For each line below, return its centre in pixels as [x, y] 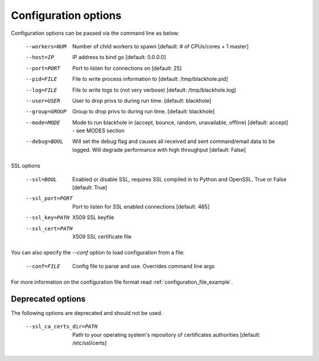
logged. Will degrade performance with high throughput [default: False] [159, 149]
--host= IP [40, 57]
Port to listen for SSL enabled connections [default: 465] [141, 206]
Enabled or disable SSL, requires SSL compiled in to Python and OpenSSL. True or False [179, 179]
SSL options [26, 166]
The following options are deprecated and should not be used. [87, 313]
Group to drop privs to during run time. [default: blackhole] [144, 112]
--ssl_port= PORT [49, 199]
